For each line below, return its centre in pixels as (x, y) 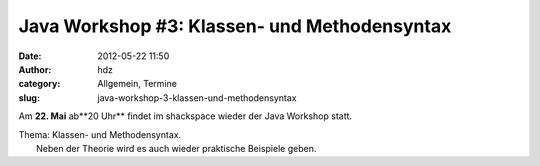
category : (39, 84)
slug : (29, 97)
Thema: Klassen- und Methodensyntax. (100, 134)
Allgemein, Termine (137, 84)
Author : (35, 69)
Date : (30, 56)
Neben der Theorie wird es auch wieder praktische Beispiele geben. (176, 148)
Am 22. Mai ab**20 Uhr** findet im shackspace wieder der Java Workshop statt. (185, 116)
